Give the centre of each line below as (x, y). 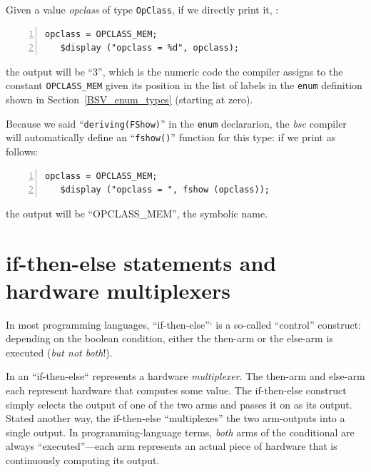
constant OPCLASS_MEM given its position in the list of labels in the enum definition (184, 85)
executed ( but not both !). (59, 352)
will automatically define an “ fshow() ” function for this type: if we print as (171, 137)
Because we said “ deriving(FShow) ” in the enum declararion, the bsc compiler (176, 123)
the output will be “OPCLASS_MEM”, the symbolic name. (137, 213)
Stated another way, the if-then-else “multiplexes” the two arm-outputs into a (176, 418)
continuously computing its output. (83, 460)
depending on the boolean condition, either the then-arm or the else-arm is (169, 338)
